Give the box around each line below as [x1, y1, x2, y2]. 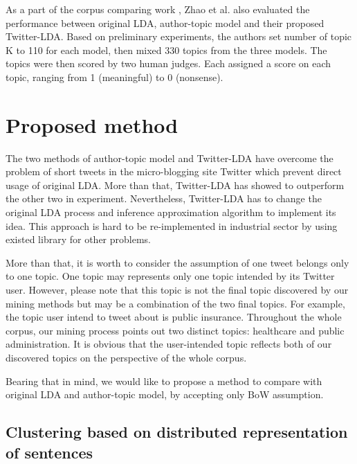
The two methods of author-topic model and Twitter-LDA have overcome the [6, 150, 333, 165]
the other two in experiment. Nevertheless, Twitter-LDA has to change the [6, 191, 322, 206]
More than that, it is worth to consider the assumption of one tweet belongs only [6, 255, 349, 269]
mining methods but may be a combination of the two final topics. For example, [6, 296, 345, 310]
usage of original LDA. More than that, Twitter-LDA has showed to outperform [6, 177, 345, 192]
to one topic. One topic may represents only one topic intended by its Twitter [6, 269, 335, 283]
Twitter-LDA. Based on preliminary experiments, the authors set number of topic [6, 29, 352, 44]
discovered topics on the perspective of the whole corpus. [6, 350, 247, 364]
